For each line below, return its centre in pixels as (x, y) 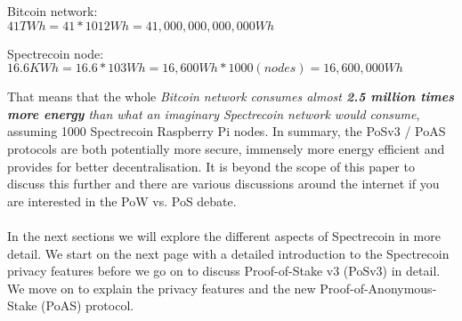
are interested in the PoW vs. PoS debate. (122, 201)
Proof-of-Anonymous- (378, 288)
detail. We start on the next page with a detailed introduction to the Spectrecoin (228, 253)
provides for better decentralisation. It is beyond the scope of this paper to (211, 166)
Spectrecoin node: (56, 53)
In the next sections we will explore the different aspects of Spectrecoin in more (224, 235)
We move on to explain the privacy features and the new (162, 288)
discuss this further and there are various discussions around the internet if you (223, 184)
